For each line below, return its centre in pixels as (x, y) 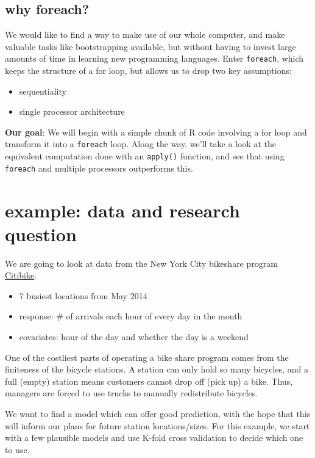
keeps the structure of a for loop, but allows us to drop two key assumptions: (148, 71)
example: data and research (122, 210)
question (41, 234)
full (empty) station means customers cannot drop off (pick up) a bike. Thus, (149, 381)
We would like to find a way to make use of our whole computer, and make (145, 35)
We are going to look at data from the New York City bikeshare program (141, 263)
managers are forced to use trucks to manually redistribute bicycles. (132, 393)
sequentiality (43, 91)
